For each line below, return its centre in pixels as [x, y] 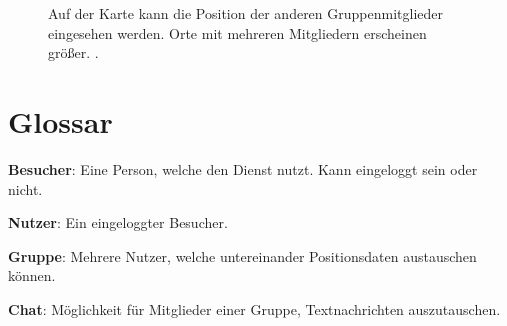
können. [32, 275]
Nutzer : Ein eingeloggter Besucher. [118, 222]
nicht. [25, 188]
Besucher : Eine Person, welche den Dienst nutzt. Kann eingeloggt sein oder [243, 168]
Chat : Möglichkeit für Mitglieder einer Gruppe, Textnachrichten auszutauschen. [254, 308]
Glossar [60, 120]
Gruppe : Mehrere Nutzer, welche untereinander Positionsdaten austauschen [242, 255]
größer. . [73, 52]
